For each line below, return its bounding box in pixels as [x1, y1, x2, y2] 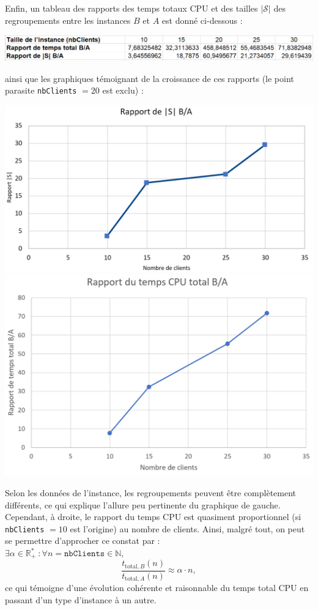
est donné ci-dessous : [161, 13, 243, 26]
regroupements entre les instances [5, 13, 131, 26]
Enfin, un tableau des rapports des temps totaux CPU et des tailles [5, 2, 258, 14]
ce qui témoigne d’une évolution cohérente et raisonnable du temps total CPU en [5, 581, 309, 594]
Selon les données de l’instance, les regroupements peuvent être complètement [5, 486, 297, 499]
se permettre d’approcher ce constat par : [5, 534, 160, 547]
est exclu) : [102, 84, 144, 97]
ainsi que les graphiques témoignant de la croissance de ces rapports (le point [5, 72, 294, 84]
